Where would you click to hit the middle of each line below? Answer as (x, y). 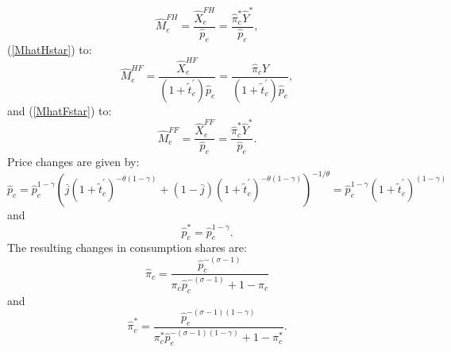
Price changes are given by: (73, 162)
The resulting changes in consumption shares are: (127, 248)
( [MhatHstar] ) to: (50, 49)
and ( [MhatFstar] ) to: (60, 110)
